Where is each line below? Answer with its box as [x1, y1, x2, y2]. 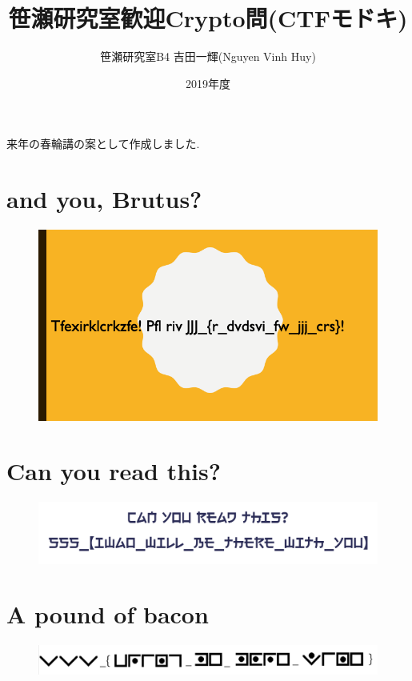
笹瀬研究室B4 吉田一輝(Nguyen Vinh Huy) [100, 48, 316, 65]
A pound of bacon [6, 598, 209, 631]
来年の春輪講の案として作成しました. [6, 135, 200, 152]
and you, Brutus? [6, 182, 202, 215]
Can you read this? [6, 455, 221, 487]
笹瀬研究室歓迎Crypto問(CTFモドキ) [8, 2, 408, 34]
